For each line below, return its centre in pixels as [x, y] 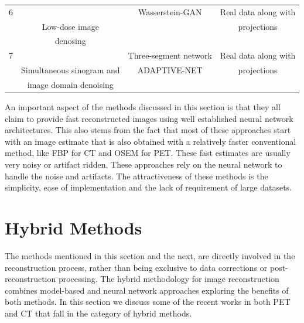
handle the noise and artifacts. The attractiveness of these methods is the [136, 176]
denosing [70, 41]
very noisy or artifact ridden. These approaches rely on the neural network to [144, 164]
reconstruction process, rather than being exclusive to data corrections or [136, 267]
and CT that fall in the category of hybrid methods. [98, 313]
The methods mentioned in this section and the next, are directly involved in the [150, 255]
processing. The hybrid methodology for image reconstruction [169, 279]
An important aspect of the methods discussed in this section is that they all [143, 107]
